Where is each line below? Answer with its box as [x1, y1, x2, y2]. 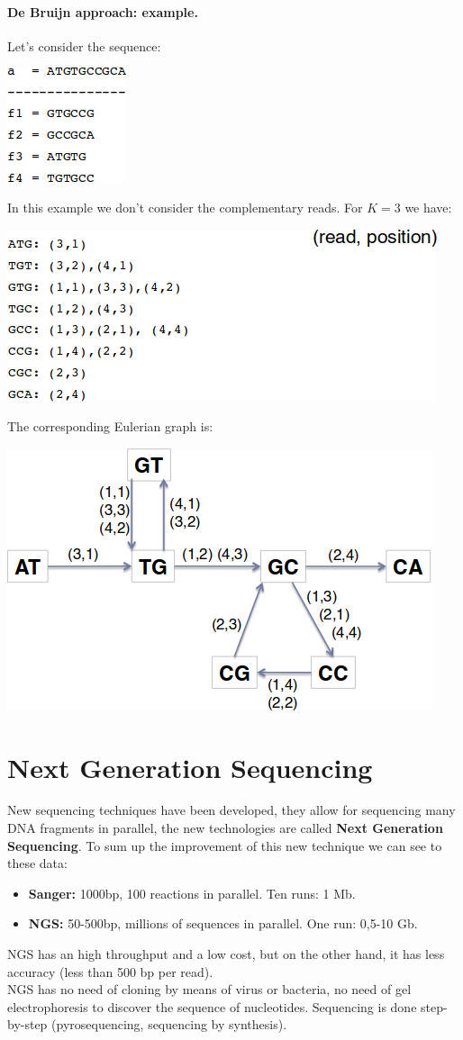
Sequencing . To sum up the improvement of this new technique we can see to [7, 836, 442, 855]
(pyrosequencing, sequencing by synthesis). [51, 1015, 287, 1034]
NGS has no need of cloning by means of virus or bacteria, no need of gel [7, 980, 412, 999]
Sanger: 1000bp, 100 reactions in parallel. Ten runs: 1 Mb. [28, 883, 356, 902]
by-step [7, 1015, 48, 1034]
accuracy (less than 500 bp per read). [7, 962, 213, 981]
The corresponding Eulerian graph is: [7, 417, 213, 436]
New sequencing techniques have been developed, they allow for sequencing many [7, 800, 456, 819]
